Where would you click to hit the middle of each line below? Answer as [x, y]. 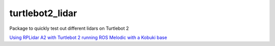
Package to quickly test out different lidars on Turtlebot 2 [69, 28]
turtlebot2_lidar [43, 13]
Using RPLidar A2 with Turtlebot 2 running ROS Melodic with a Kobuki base [88, 37]
